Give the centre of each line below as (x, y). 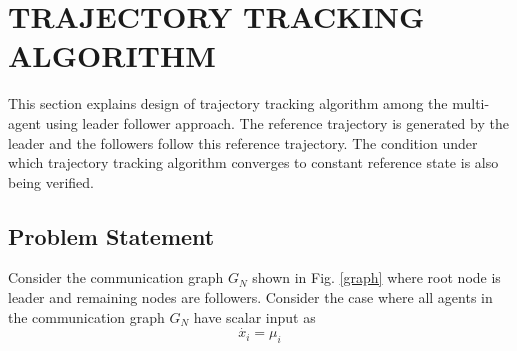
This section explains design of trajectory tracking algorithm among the (228, 103)
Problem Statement (111, 235)
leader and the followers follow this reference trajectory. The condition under (243, 142)
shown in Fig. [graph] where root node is (376, 277)
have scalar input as (254, 316)
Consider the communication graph (116, 277)
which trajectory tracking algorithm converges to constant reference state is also (253, 162)
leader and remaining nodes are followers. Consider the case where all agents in (250, 297)
